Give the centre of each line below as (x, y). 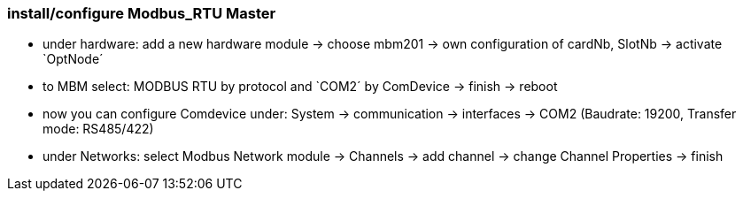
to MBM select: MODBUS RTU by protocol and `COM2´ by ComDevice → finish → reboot (300, 87)
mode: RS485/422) (98, 129)
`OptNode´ (73, 59)
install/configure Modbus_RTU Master (142, 13)
